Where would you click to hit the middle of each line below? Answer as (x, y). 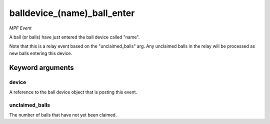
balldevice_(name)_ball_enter (72, 13)
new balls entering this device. (41, 53)
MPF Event (20, 28)
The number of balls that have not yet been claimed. (63, 115)
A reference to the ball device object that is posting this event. (73, 92)
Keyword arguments (42, 67)
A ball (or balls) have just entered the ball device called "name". (74, 37)
